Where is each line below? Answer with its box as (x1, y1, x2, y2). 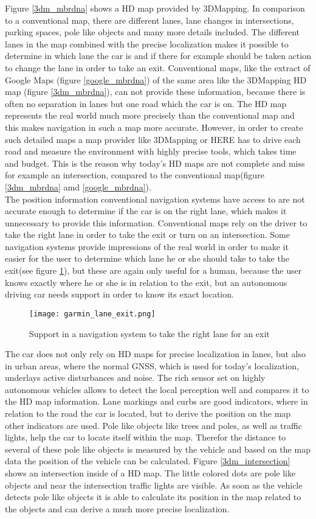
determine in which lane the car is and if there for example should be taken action (5, 49, 311, 62)
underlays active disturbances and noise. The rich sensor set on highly (5, 371, 266, 384)
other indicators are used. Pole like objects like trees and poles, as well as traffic (5, 419, 302, 431)
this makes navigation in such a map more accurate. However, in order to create (5, 120, 303, 133)
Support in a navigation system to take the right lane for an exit (29, 327, 270, 340)
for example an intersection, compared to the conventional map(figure (5, 169, 264, 181)
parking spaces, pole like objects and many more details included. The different (5, 26, 300, 38)
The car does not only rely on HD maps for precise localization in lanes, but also (5, 347, 306, 360)
